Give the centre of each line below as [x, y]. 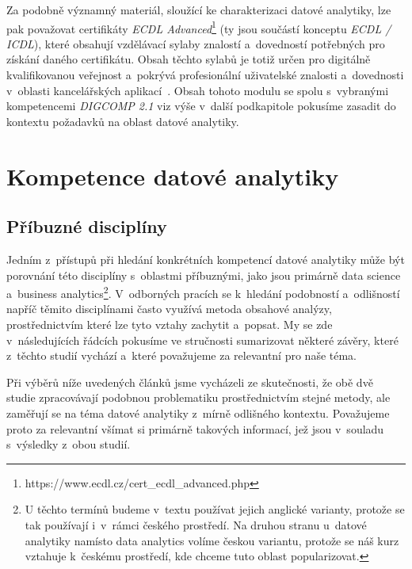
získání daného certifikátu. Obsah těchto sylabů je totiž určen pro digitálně [189, 59]
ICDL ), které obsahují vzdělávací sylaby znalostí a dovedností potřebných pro [196, 43]
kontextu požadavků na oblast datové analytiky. [123, 121]
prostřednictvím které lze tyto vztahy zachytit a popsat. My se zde [170, 325]
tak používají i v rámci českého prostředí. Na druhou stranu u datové [196, 524]
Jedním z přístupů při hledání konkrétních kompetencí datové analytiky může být [206, 259]
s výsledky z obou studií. [69, 444]
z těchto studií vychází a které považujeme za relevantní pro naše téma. [181, 355]
